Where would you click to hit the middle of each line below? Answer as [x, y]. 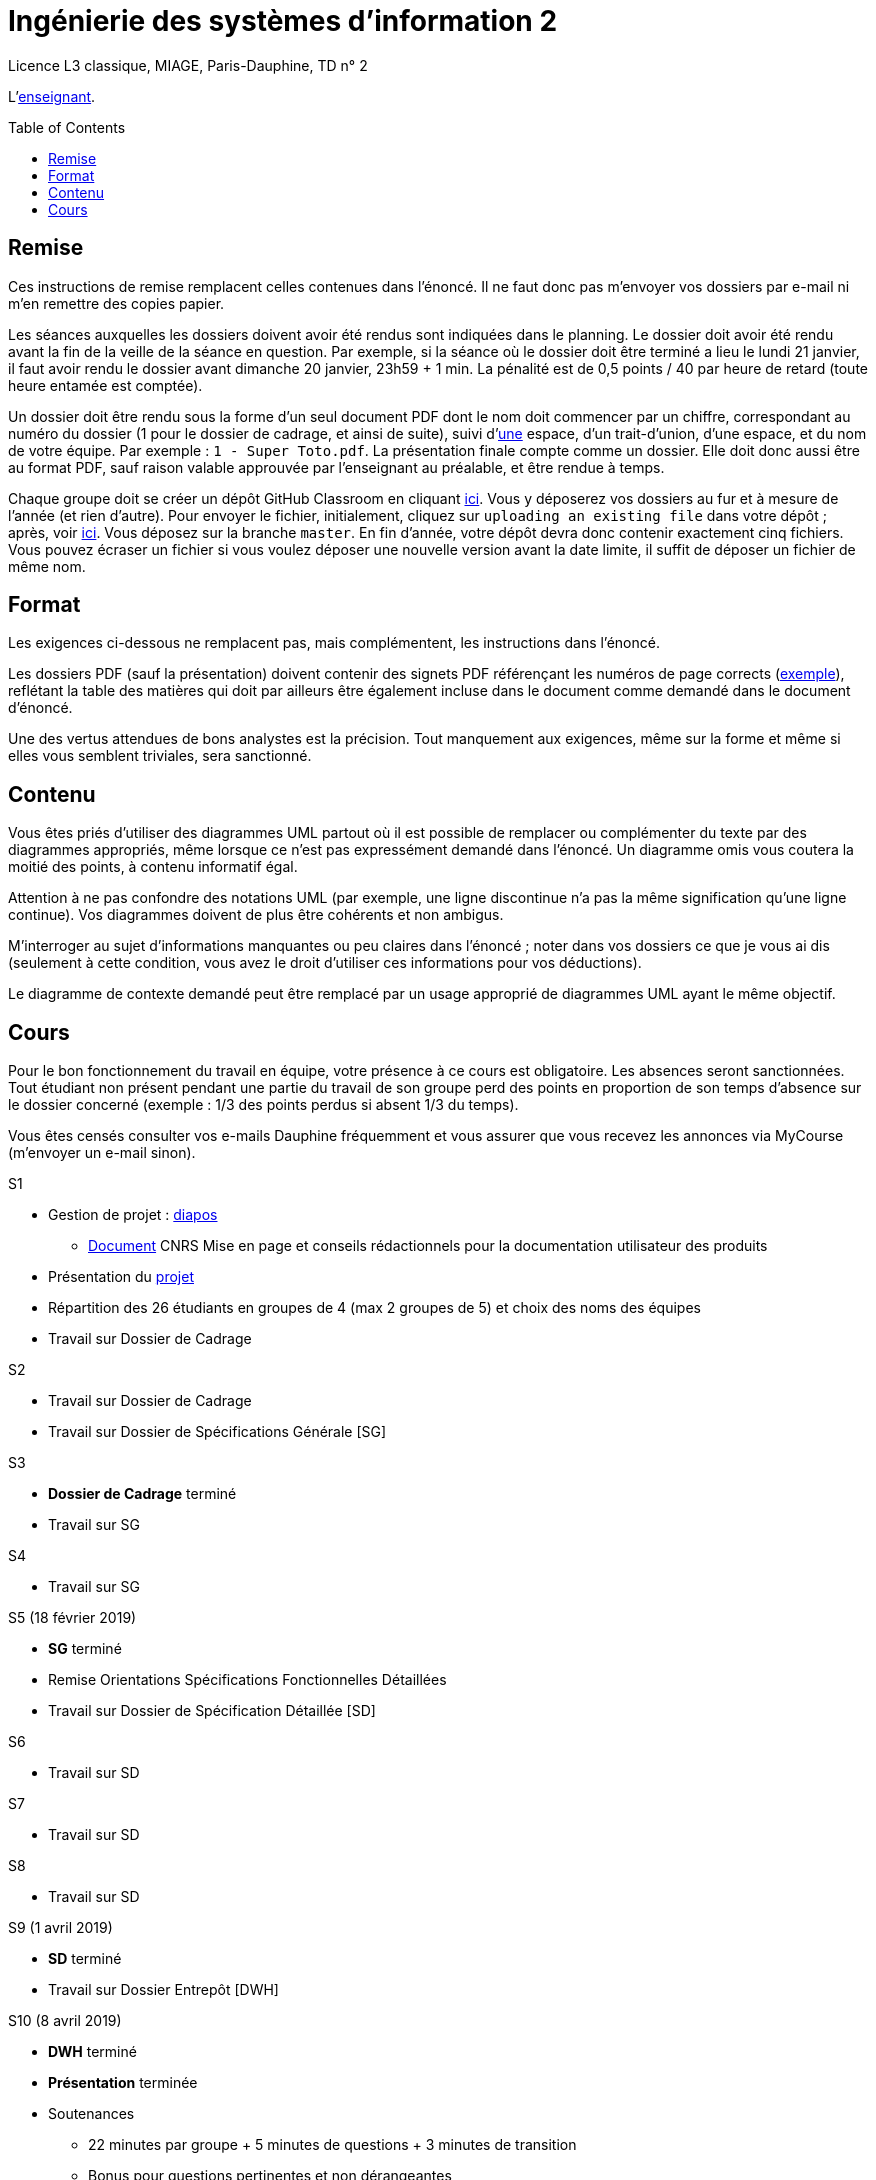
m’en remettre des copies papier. [116, 303]
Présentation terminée [123, 2083]
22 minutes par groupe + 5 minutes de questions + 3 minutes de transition [332, 2145]
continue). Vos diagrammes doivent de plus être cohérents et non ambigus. [256, 915]
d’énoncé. [40, 708]
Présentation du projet [121, 1277]
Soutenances [91, 2114]
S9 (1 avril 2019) [60, 1928]
